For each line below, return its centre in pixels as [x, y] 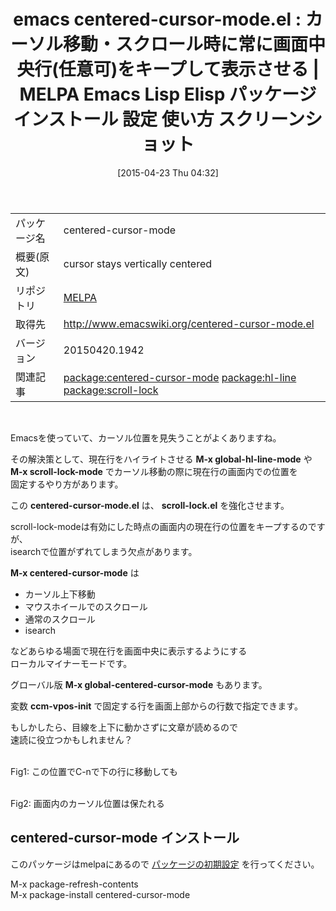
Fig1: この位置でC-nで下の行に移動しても [94, 771]
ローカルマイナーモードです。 [71, 663]
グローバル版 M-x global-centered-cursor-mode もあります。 [139, 684]
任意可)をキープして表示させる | [189, 69]
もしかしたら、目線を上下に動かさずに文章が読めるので [124, 727]
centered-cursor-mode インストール [125, 838]
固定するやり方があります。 [67, 484]
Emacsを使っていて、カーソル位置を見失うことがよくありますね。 [146, 437]
